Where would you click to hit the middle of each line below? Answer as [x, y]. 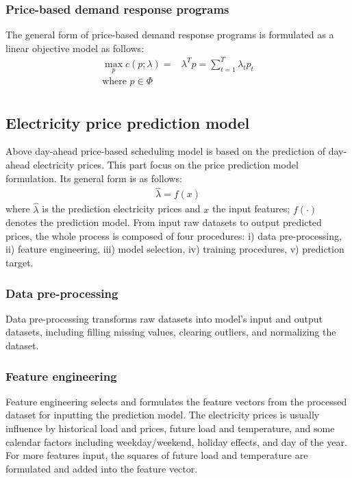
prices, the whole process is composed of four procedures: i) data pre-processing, [174, 235]
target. [20, 263]
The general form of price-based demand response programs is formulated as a [170, 35]
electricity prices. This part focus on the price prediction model [166, 165]
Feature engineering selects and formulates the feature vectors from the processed [176, 401]
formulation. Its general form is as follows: [94, 178]
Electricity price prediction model [128, 122]
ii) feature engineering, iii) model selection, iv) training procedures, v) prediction [175, 249]
